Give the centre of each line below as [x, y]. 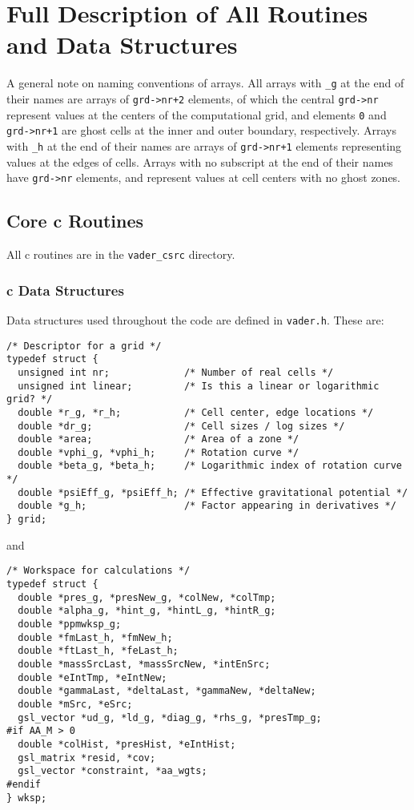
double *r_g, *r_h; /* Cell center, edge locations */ [196, 412]
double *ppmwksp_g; [70, 624]
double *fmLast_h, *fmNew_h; [95, 637]
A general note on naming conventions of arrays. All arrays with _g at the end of [205, 83]
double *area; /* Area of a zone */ [159, 439]
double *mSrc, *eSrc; [75, 704]
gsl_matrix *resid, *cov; [87, 758]
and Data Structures [122, 44]
